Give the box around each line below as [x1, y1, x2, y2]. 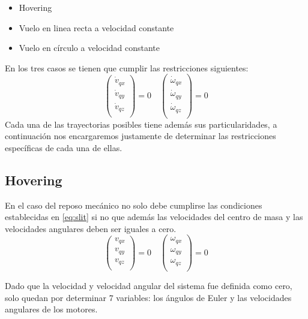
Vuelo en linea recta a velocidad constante [19, 21, 174, 34]
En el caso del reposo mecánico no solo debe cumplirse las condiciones [5, 198, 262, 211]
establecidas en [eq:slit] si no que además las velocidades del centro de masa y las [5, 210, 303, 223]
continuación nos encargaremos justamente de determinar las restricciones [5, 130, 276, 142]
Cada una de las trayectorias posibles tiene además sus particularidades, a [5, 118, 277, 130]
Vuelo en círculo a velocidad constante [19, 41, 160, 54]
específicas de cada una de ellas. [5, 141, 122, 154]
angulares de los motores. [5, 303, 98, 315]
